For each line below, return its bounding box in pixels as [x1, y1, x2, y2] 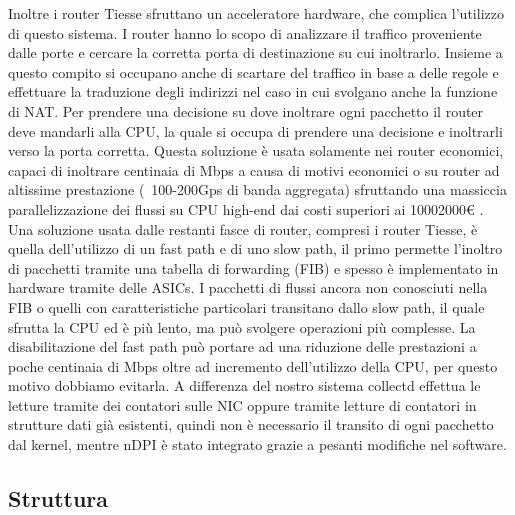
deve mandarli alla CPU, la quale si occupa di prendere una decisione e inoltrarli [8, 120, 503, 141]
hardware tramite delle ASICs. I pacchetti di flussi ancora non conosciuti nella [8, 277, 488, 298]
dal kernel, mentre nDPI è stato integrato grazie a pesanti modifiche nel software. [8, 434, 507, 455]
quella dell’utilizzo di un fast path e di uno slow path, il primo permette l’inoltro [8, 238, 503, 259]
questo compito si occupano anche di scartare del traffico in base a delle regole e [8, 61, 499, 82]
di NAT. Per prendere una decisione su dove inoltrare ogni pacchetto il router [8, 100, 484, 121]
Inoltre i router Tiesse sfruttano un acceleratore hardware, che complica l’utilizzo [8, 3, 504, 23]
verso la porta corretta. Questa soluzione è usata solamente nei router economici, [8, 140, 504, 161]
